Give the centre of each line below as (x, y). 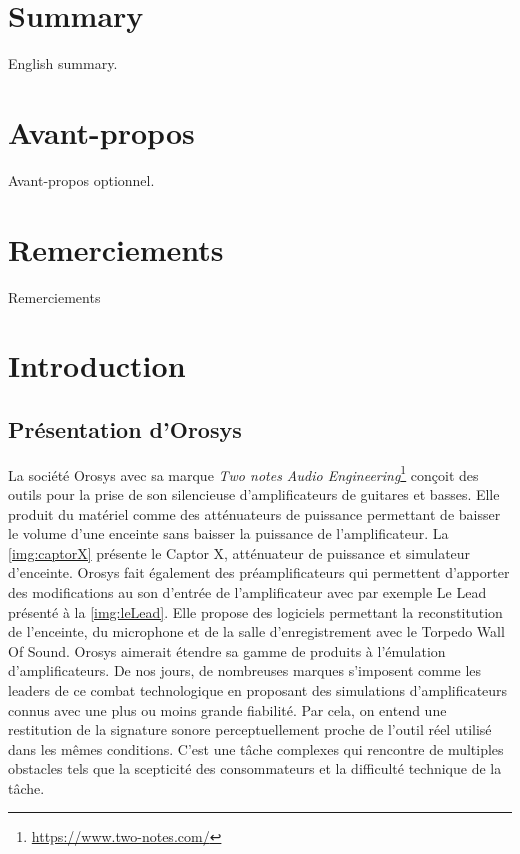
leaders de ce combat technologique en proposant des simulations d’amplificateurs (258, 689)
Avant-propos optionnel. (81, 179)
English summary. (63, 63)
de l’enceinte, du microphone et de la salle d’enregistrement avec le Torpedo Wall (256, 631)
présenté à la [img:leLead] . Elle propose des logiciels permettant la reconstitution (255, 611)
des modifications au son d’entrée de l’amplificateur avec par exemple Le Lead (247, 591)
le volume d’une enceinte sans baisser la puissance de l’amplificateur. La (228, 533)
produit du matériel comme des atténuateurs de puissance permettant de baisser (254, 513)
